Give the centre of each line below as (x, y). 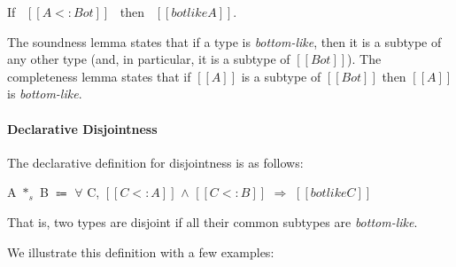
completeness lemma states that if (99, 76)
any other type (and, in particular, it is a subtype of (149, 59)
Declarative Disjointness (82, 128)
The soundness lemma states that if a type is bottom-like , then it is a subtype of (224, 41)
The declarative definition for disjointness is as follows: (155, 162)
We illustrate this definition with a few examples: (141, 251)
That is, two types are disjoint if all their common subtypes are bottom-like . (213, 221)
